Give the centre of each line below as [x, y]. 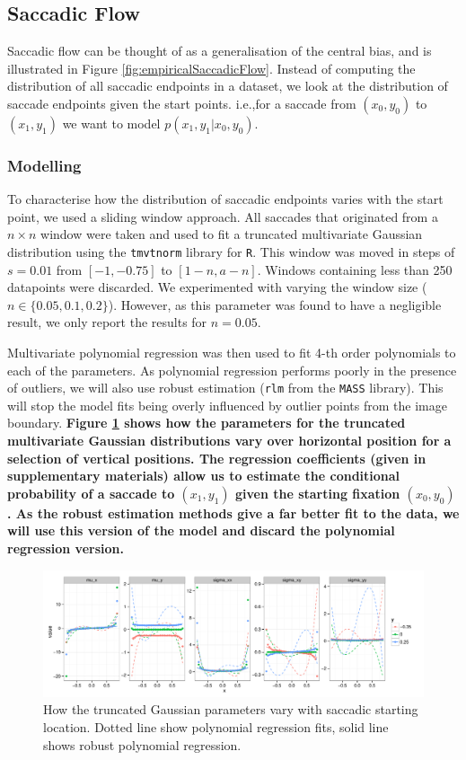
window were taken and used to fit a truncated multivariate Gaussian [232, 234]
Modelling [44, 165]
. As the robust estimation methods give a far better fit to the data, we [233, 513]
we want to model [111, 123]
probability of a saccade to [91, 493]
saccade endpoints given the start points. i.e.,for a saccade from [182, 103]
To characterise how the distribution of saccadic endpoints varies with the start [225, 199]
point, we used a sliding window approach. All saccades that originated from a [223, 216]
